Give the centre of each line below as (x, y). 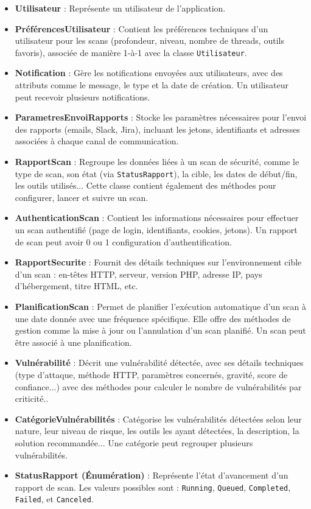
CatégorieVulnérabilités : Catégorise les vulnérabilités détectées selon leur (158, 419)
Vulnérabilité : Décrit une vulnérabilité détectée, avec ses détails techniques (159, 363)
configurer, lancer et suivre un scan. (82, 197)
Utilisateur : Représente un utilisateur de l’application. (120, 8)
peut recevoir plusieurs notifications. (82, 97)
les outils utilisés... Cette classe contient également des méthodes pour (145, 185)
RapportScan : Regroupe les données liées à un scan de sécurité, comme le (157, 161)
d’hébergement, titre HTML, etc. (76, 286)
